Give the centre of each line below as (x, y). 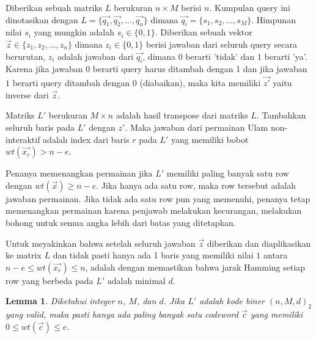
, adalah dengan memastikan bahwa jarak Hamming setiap (195, 267)
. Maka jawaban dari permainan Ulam (197, 127)
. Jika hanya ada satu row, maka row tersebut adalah (196, 185)
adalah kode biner (232, 301)
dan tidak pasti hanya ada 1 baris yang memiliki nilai (153, 255)
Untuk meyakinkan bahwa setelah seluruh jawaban (101, 243)
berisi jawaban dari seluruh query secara (222, 44)
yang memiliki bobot (210, 139)
